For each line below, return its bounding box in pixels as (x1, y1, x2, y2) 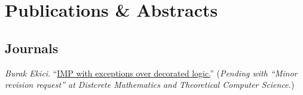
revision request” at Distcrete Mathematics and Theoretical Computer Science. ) (5, 78, 295, 91)
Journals (5, 38, 59, 57)
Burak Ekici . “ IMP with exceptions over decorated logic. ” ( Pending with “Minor (5, 66, 298, 79)
